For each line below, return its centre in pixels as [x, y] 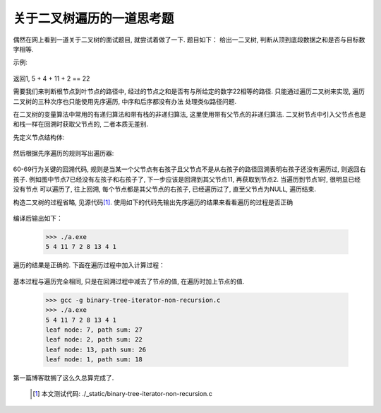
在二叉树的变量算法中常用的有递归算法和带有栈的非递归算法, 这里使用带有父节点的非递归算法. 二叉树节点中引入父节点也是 [189, 114]
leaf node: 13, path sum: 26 [96, 349]
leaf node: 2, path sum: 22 [94, 340]
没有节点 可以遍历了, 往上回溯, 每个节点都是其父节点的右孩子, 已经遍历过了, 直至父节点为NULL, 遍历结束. [165, 189]
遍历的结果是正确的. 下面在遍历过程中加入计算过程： [89, 265]
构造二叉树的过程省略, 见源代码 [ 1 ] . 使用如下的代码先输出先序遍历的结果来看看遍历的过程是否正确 [153, 202]
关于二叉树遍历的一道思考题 [93, 18]
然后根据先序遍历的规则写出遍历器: [64, 153]
